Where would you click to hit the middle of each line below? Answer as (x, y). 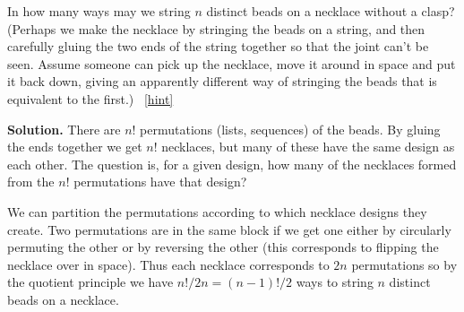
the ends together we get (75, 147)
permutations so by (404, 264)
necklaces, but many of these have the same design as (308, 147)
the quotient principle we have (90, 282)
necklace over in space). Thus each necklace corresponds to (168, 264)
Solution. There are (64, 129)
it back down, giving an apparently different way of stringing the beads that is (222, 81)
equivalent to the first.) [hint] (90, 98)
